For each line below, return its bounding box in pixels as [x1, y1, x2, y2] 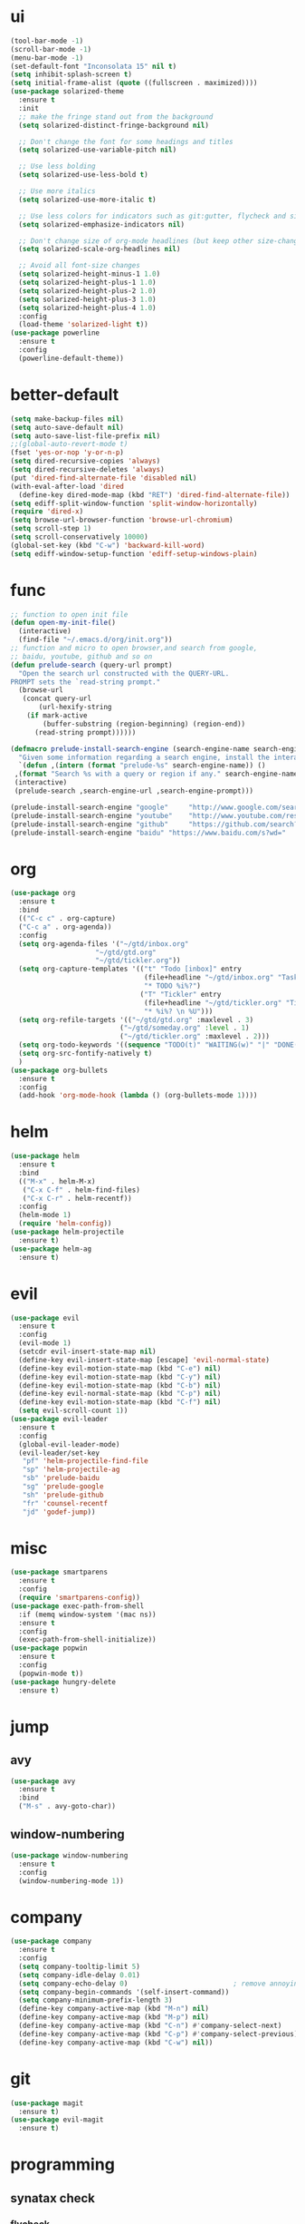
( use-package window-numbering [10, 1850, 129, 1860]
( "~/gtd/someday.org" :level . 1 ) [119, 1023, 250, 1033]
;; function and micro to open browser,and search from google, [10, 644, 258, 653]
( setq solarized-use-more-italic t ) [18, 195, 157, 204]
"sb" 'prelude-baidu [22, 1474, 100, 1483]
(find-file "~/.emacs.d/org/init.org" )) [18, 635, 173, 645]
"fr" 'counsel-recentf [22, 1498, 108, 1507]
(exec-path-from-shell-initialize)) [18, 1635, 157, 1644]
